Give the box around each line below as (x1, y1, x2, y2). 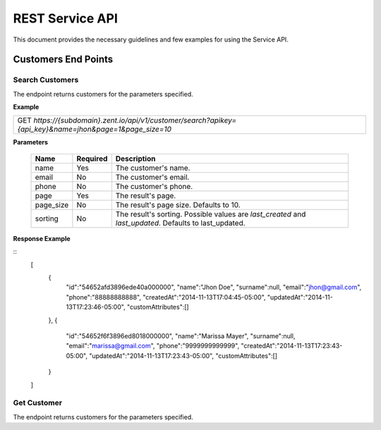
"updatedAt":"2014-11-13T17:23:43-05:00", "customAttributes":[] (89, 351, 278, 360)
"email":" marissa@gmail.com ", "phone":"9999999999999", (66, 342, 240, 350)
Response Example (13, 234, 71, 242)
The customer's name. (115, 163, 190, 173)
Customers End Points (13, 54, 114, 66)
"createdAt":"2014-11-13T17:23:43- (241, 342, 343, 350)
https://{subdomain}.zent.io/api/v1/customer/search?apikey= (33, 116, 236, 125)
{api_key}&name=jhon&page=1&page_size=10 (17, 124, 172, 134)
